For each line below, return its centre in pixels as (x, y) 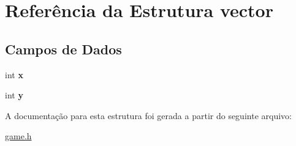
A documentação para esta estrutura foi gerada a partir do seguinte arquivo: (148, 115)
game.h (18, 136)
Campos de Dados (63, 49)
